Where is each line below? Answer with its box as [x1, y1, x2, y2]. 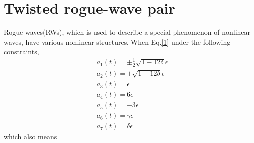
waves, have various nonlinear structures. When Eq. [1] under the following [4, 36, 231, 47]
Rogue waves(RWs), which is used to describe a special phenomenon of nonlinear [4, 27, 251, 37]
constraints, [4, 46, 39, 57]
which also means [4, 131, 57, 142]
